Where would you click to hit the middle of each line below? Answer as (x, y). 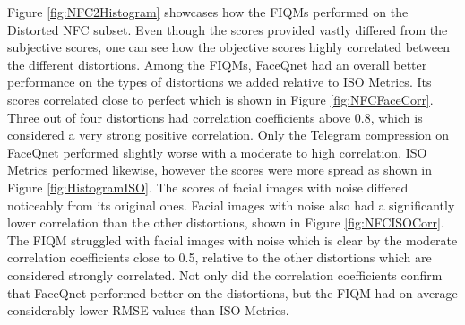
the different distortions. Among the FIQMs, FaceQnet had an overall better (217, 64)
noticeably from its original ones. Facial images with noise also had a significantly (231, 205)
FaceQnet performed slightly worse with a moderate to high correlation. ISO (217, 152)
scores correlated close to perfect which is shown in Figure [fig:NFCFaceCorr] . (220, 99)
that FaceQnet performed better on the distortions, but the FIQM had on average (232, 292)
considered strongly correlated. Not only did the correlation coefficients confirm (225, 274)
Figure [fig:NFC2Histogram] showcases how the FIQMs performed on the (208, 12)
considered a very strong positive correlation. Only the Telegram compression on (228, 135)
